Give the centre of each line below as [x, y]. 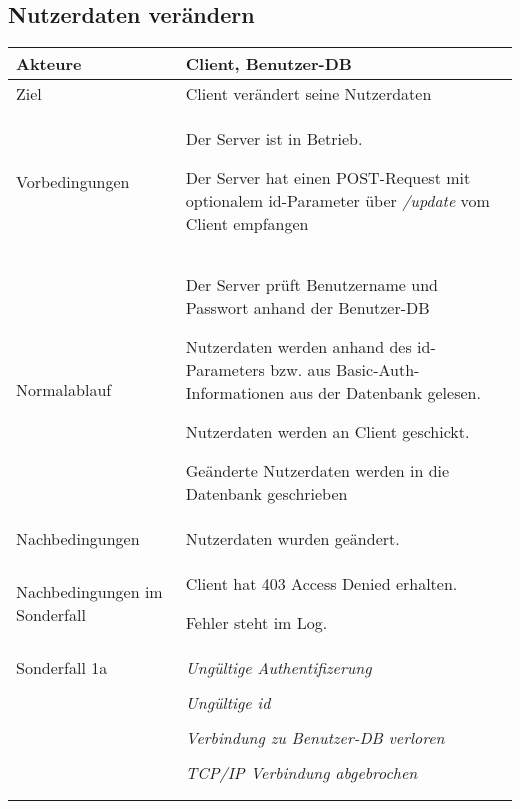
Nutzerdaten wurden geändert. [292, 539]
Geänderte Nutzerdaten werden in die [317, 471]
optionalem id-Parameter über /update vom [337, 201]
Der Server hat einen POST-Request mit [328, 178]
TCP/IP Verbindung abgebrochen [301, 773]
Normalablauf [64, 389]
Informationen [235, 393]
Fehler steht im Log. [256, 623]
